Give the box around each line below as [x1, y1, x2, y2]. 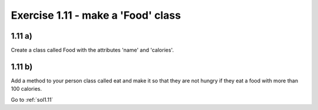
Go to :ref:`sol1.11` [11, 96, 54, 103]
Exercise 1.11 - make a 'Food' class [11, 9, 181, 22]
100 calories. [11, 85, 42, 92]
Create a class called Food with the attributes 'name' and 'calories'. [11, 47, 174, 54]
